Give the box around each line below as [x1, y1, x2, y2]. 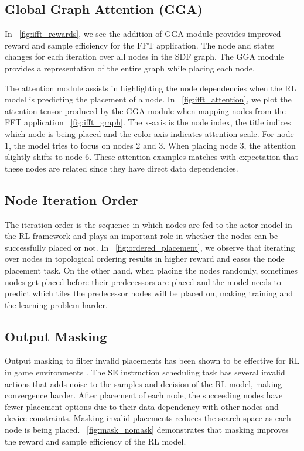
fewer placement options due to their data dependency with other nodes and [5, 400, 279, 412]
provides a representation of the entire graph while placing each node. [5, 61, 255, 74]
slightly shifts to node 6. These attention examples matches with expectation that [5, 151, 298, 163]
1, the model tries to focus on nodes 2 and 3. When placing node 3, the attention [5, 139, 296, 151]
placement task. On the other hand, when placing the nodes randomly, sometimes [5, 264, 298, 276]
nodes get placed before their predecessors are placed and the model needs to [5, 275, 281, 288]
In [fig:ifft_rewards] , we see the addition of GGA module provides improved [5, 28, 281, 40]
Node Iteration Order [5, 190, 138, 209]
